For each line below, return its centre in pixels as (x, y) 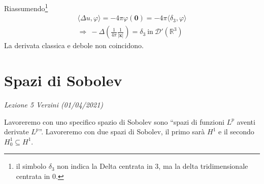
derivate (16, 132)
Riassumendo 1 (26, 7)
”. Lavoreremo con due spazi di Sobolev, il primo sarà (122, 132)
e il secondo (236, 132)
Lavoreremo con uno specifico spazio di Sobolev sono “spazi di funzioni (114, 121)
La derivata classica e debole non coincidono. (74, 45)
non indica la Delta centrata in (105, 166)
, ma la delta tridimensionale (203, 166)
